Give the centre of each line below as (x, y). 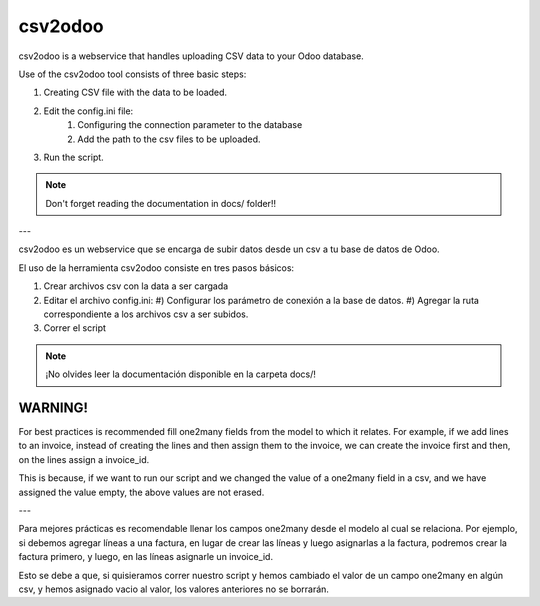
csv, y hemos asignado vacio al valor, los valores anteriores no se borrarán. (174, 589)
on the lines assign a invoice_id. (84, 459)
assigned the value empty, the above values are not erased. (141, 492)
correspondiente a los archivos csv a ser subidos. (146, 314)
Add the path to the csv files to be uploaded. (169, 139)
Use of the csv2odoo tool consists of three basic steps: (132, 74)
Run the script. (73, 157)
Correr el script (75, 328)
